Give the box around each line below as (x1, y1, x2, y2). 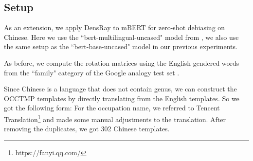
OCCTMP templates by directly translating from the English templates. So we (4, 93, 239, 103)
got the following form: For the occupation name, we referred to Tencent (4, 103, 220, 113)
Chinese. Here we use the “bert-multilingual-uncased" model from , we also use (4, 32, 239, 42)
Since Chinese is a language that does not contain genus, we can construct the (4, 84, 237, 94)
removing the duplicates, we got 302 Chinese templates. (4, 124, 170, 134)
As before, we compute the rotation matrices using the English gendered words (4, 57, 239, 68)
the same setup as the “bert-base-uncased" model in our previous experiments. (4, 41, 237, 52)
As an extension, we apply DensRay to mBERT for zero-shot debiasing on (4, 22, 225, 33)
